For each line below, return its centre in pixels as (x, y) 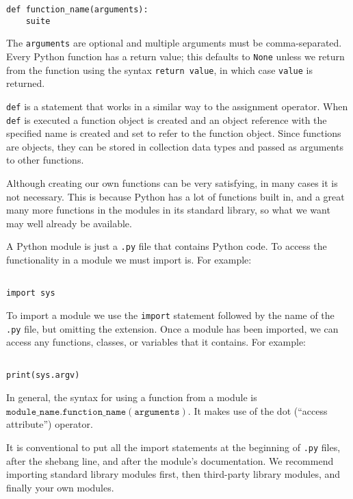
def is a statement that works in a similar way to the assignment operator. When (177, 106)
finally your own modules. (60, 487)
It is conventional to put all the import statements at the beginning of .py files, (173, 447)
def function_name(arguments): (77, 10)
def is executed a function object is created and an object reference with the (167, 119)
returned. (26, 83)
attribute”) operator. (50, 424)
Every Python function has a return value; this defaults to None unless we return (175, 56)
